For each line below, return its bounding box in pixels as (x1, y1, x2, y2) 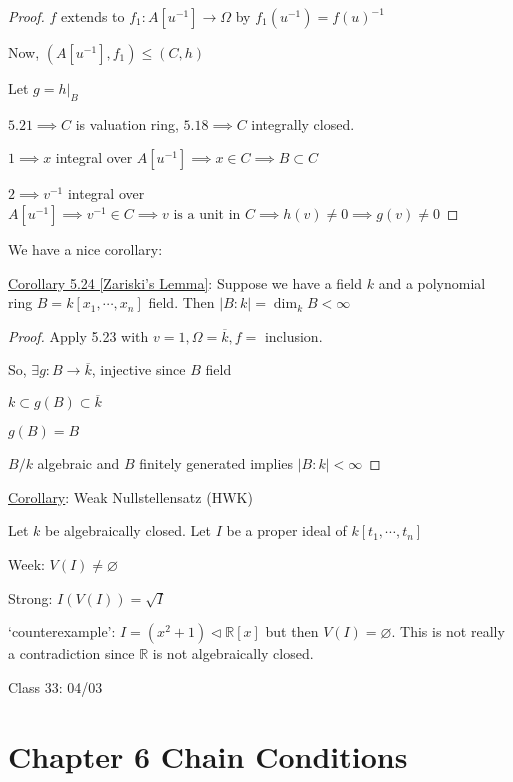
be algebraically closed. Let (45, 520, 212, 541)
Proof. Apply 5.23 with (8, 325, 149, 346)
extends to (61, 6, 125, 26)
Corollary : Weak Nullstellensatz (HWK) (8, 486, 253, 507)
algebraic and (37, 453, 120, 474)
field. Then (148, 292, 215, 313)
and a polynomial (378, 272, 486, 293)
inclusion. (264, 325, 323, 346)
